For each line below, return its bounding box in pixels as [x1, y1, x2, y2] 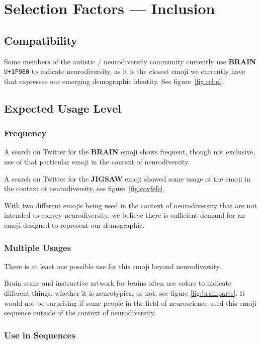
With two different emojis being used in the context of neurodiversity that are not [4, 200, 257, 210]
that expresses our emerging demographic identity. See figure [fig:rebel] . [4, 75, 225, 86]
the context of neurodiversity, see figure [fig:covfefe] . [4, 183, 165, 194]
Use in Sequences [4, 328, 75, 341]
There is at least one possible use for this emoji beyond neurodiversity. [4, 261, 221, 271]
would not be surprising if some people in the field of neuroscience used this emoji [4, 297, 256, 308]
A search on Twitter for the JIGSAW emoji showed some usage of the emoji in [4, 173, 251, 184]
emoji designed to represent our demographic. [4, 219, 145, 230]
